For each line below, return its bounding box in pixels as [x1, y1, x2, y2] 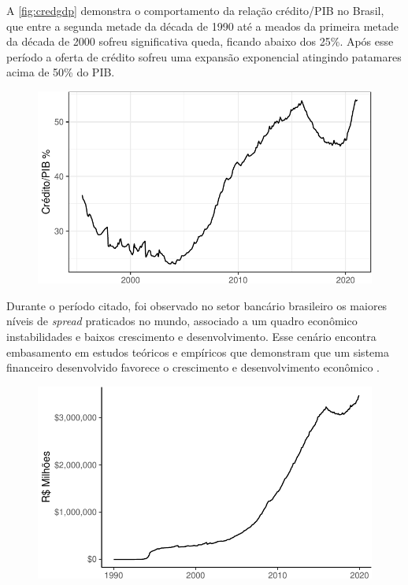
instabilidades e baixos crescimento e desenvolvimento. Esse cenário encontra [6, 328, 376, 344]
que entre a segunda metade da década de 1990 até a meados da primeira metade [6, 17, 399, 34]
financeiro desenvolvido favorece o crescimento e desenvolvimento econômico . [6, 359, 380, 376]
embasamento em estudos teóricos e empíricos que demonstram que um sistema [6, 343, 389, 360]
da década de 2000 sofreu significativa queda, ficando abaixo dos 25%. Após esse [6, 33, 394, 50]
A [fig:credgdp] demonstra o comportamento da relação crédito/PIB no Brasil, [6, 2, 384, 18]
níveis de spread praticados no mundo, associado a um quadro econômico [6, 313, 358, 329]
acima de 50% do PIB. [6, 64, 115, 80]
